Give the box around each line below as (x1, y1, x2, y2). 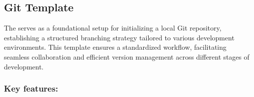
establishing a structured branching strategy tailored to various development (4, 32, 235, 42)
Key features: (4, 82, 58, 95)
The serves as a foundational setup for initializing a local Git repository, (4, 23, 222, 33)
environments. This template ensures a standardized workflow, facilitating (4, 42, 227, 52)
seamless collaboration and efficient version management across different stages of (4, 51, 250, 62)
